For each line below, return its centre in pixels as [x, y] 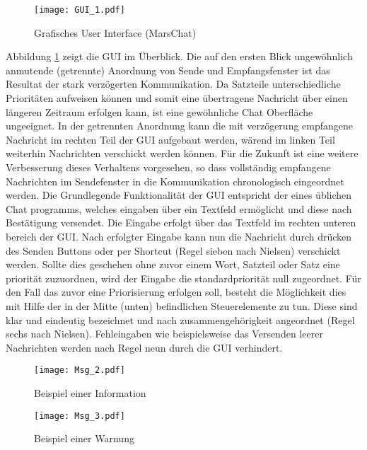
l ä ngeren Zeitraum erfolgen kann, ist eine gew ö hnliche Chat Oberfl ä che [159, 111]
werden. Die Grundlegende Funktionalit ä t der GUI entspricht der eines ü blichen [179, 195]
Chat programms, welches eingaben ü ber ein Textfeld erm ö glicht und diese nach [179, 208]
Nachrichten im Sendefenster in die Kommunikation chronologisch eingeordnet [175, 181]
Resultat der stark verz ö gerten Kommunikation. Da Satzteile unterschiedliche [173, 84]
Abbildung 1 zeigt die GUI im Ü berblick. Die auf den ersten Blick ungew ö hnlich [179, 56]
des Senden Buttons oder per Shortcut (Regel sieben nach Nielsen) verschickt [173, 250]
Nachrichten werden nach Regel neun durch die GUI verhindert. [144, 347]
